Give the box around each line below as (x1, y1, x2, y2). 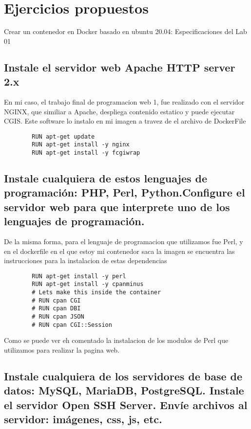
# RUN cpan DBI (32, 305, 81, 312)
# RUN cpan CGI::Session (32, 321, 112, 328)
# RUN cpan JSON (32, 313, 84, 321)
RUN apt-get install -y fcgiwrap (32, 149, 140, 156)
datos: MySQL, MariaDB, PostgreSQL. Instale (4, 383, 244, 398)
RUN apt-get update (32, 133, 95, 140)
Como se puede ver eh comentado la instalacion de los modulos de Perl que (4, 335, 229, 345)
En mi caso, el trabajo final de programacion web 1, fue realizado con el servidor (4, 96, 245, 107)
